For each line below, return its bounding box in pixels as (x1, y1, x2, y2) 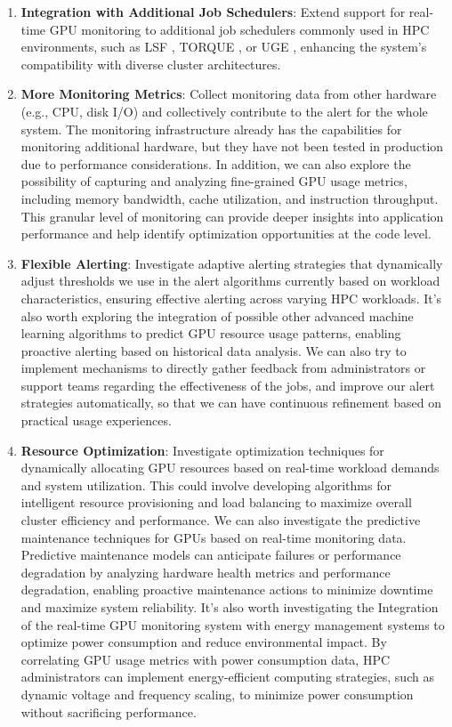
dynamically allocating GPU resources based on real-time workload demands (20, 458, 440, 477)
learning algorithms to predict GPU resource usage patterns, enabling (20, 324, 401, 343)
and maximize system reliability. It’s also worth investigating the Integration (20, 598, 439, 616)
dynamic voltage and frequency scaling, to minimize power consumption (20, 684, 414, 703)
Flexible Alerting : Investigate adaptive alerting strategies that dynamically (20, 254, 443, 272)
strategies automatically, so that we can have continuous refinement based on (20, 393, 441, 412)
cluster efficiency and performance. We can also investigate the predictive (20, 511, 421, 529)
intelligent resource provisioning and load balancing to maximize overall (20, 493, 412, 512)
